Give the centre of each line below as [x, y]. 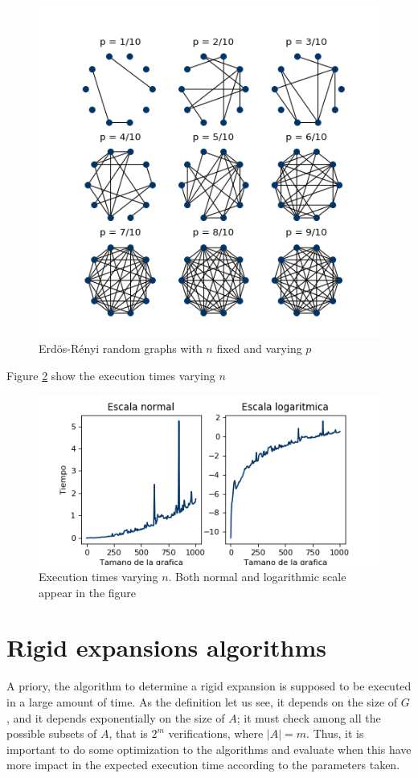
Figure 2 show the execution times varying [111, 375]
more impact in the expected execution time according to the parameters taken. [203, 765]
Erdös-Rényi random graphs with [121, 348]
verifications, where [216, 733]
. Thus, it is [335, 733]
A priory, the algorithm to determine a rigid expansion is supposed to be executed [209, 686]
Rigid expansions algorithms [166, 647]
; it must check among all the [309, 717]
